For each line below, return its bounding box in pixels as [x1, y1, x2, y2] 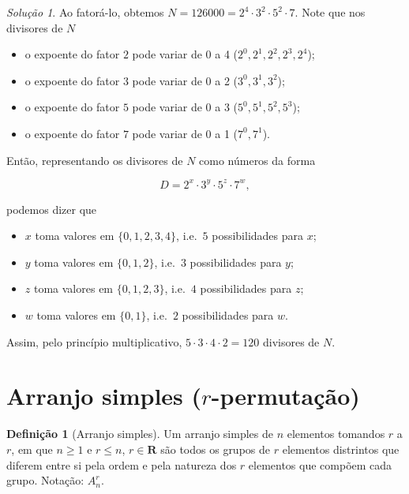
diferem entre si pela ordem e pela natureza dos [6, 456, 237, 473]
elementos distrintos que [282, 440, 400, 457]
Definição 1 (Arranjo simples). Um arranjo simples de [6, 425, 273, 442]
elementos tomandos [287, 425, 385, 442]
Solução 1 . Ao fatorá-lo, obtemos [6, 4, 164, 20]
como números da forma [199, 152, 316, 168]
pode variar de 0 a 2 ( [132, 72, 238, 88]
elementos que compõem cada [248, 456, 392, 473]
